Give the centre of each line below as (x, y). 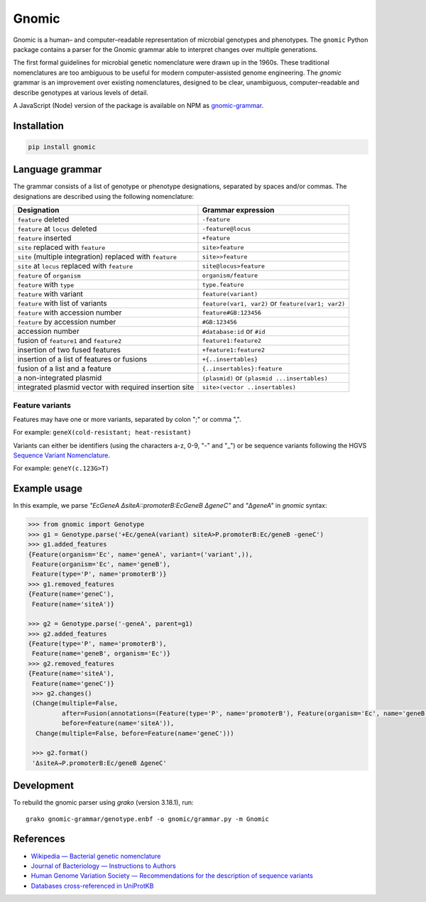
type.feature (223, 284)
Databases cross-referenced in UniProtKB (92, 886)
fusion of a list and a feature (64, 369)
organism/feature (230, 275)
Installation (38, 125)
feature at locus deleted (57, 229)
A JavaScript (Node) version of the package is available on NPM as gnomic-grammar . (138, 105)
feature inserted (44, 238)
